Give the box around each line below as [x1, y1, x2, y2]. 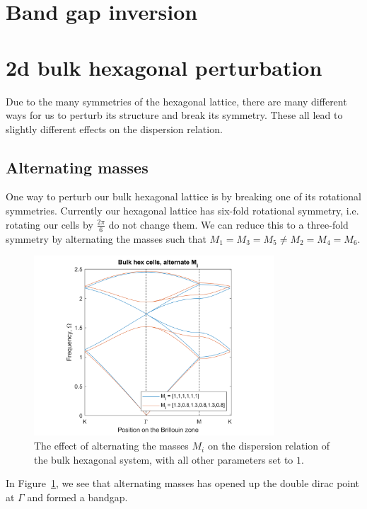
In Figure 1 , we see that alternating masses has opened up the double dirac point [6, 476, 360, 491]
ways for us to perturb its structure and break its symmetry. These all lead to [6, 108, 343, 122]
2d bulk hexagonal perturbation [6, 52, 322, 81]
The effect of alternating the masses [34, 438, 189, 453]
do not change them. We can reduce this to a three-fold [108, 217, 349, 231]
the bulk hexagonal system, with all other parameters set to [34, 452, 293, 467]
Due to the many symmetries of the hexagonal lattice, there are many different [6, 93, 347, 108]
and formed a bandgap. [27, 489, 128, 504]
